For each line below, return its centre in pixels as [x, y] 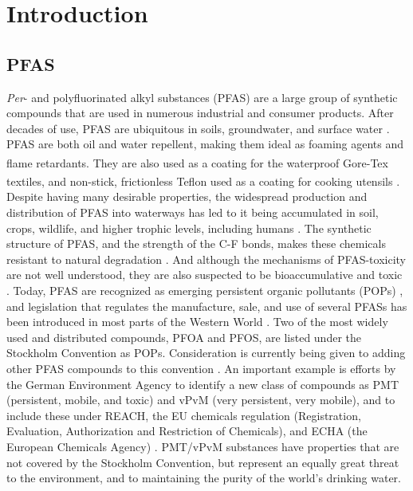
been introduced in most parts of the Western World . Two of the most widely [197, 322]
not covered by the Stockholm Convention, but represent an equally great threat [203, 462]
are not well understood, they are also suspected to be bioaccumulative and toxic [205, 275]
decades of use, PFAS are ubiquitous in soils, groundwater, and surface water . [198, 128]
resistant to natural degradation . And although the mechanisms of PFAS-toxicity [206, 259]
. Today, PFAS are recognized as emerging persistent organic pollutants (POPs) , [205, 291]
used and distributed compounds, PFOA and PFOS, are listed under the [184, 337]
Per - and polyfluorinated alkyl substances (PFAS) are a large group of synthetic [202, 97]
